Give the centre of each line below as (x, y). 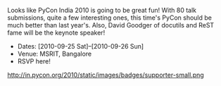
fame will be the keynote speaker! (56, 32)
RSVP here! (34, 61)
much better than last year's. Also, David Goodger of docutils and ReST (111, 25)
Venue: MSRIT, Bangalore (55, 54)
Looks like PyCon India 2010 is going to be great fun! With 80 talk (102, 10)
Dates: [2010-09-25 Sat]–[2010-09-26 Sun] (81, 46)
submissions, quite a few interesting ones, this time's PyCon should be (110, 18)
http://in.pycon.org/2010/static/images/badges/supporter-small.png (106, 75)
